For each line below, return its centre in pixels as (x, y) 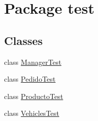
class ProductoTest (34, 96)
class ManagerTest (33, 62)
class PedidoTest (30, 79)
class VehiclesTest (32, 113)
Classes (23, 40)
